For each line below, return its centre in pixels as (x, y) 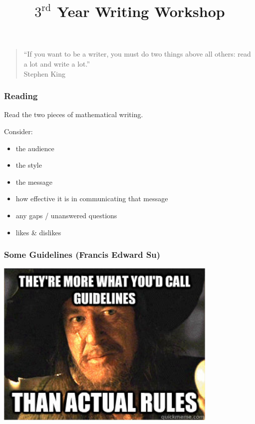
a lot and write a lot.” (57, 63)
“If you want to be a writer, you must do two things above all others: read (137, 54)
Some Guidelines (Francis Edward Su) (82, 255)
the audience (35, 148)
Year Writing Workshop (141, 11)
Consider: (18, 131)
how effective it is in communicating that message (92, 198)
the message (34, 181)
